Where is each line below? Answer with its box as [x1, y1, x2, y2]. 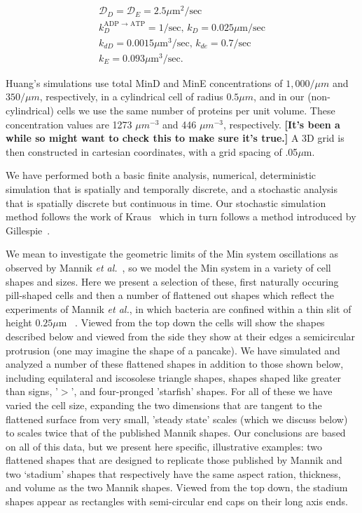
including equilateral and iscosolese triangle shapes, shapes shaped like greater [6, 370, 342, 385]
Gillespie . [6, 222, 50, 237]
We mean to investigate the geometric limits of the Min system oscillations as [6, 246, 338, 261]
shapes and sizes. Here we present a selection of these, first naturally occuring [6, 274, 339, 288]
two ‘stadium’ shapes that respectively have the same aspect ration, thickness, [6, 466, 341, 481]
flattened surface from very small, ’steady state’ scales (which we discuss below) [6, 411, 348, 426]
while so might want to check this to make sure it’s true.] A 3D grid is [6, 131, 344, 145]
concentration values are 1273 [6, 116, 132, 131]
